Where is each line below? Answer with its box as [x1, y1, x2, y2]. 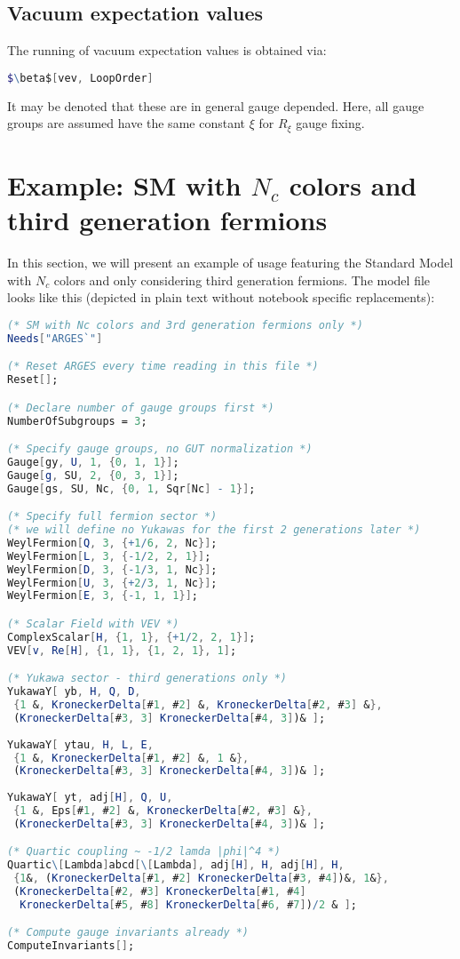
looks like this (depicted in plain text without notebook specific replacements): [7, 288, 435, 307]
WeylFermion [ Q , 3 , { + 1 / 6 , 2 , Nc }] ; [7, 536, 218, 549]
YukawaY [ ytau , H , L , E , [7, 738, 154, 751]
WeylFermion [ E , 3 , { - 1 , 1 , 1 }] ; [7, 589, 198, 603]
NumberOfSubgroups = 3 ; [7, 414, 147, 428]
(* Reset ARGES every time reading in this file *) [7, 360, 319, 373]
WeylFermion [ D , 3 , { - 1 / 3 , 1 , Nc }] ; [7, 563, 218, 576]
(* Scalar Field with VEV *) [7, 617, 179, 630]
